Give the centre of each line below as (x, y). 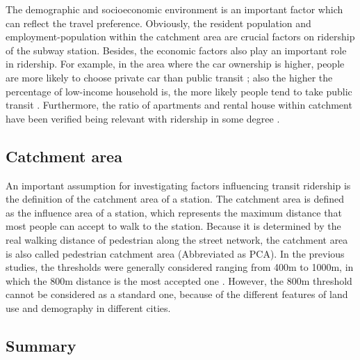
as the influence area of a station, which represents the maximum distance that (174, 212)
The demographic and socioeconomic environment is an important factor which (174, 9)
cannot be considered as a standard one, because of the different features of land (177, 294)
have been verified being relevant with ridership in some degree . (143, 118)
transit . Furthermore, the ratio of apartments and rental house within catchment (179, 105)
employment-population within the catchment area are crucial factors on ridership (180, 37)
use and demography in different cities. (88, 307)
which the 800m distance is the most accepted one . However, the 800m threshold (179, 280)
